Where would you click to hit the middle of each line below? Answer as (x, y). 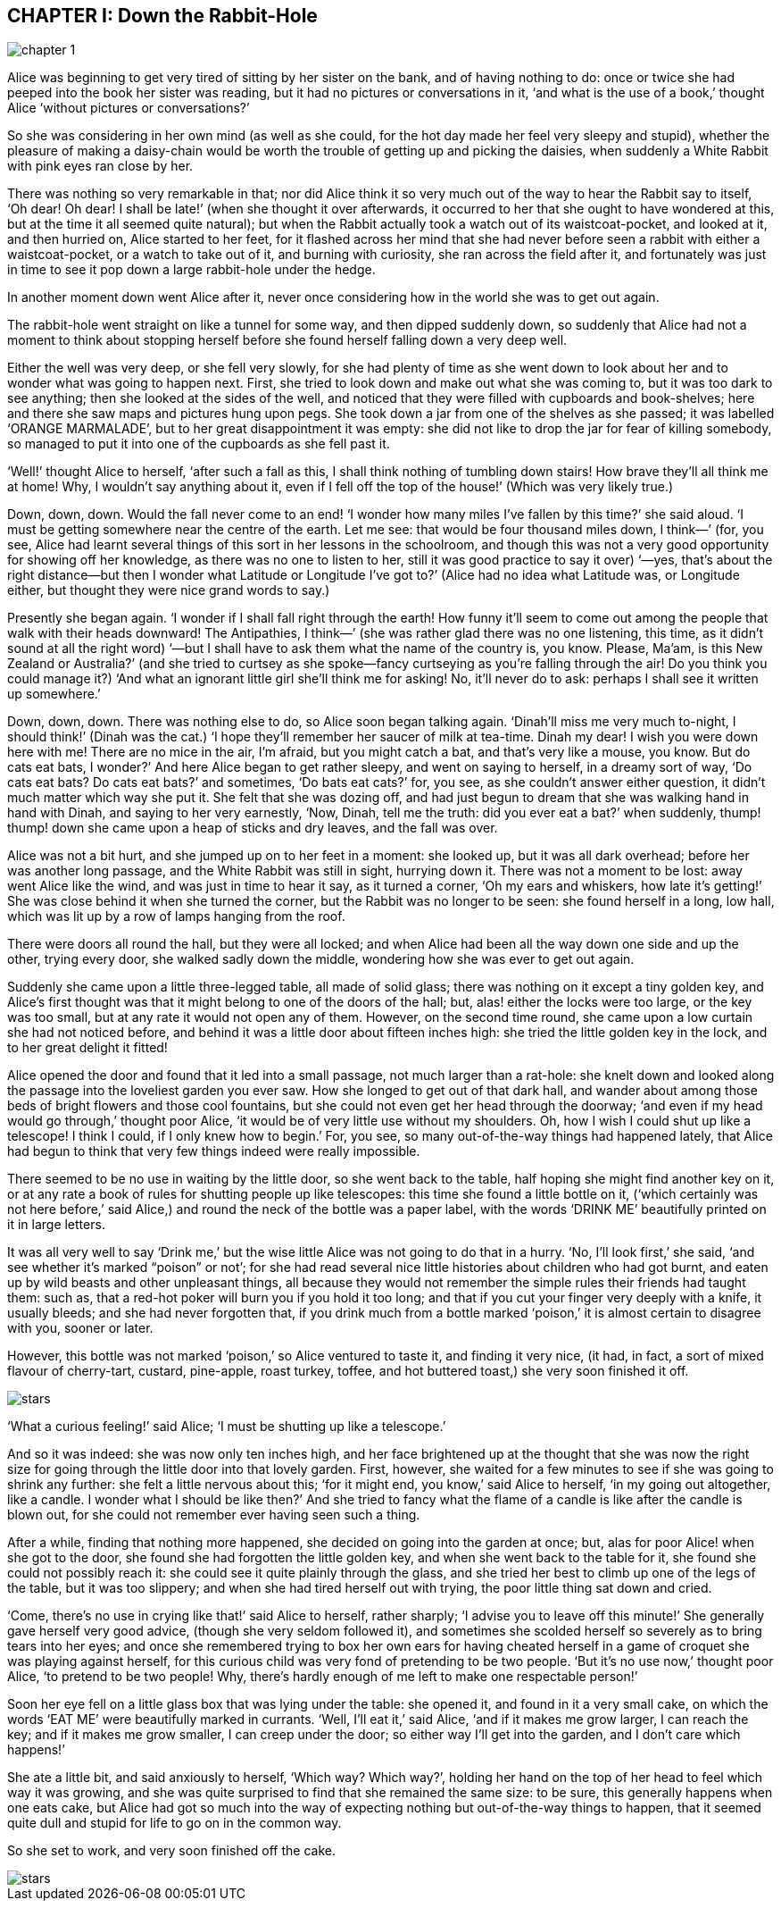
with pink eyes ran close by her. (100, 166)
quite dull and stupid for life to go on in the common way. (174, 1823)
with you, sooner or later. (80, 1328)
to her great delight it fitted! (87, 1048)
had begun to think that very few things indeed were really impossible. (214, 1151)
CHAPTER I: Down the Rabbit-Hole (162, 16)
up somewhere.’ (54, 694)
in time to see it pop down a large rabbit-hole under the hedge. (191, 270)
